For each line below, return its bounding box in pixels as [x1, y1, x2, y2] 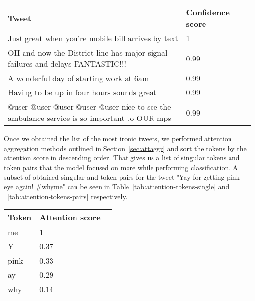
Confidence [186, 6, 229, 18]
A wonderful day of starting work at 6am [8, 72, 149, 84]
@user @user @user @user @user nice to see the [8, 101, 171, 112]
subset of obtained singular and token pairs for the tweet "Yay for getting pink [4, 172, 240, 182]
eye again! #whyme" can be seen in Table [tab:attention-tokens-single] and [4, 181, 229, 191]
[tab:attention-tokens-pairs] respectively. [7, 191, 127, 201]
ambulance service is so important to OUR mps [8, 112, 171, 123]
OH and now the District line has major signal [8, 47, 168, 58]
